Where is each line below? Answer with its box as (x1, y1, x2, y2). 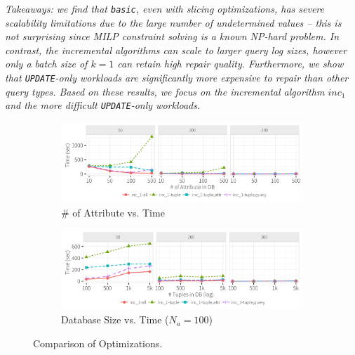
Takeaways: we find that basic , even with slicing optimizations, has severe (5, 1, 324, 15)
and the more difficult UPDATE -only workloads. (5, 98, 201, 112)
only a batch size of (5, 56, 88, 71)
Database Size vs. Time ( (61, 312, 169, 327)
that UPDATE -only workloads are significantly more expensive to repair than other (5, 70, 349, 85)
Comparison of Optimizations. (33, 335, 163, 350)
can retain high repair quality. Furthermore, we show (117, 56, 344, 71)
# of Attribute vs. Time (61, 205, 165, 219)
